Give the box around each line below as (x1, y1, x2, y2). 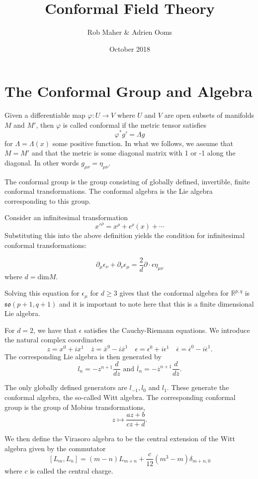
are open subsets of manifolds (164, 110, 255, 120)
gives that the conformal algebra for (119, 288, 229, 298)
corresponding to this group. (4, 195, 91, 206)
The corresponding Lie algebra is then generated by (4, 351, 162, 361)
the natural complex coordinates (4, 334, 103, 345)
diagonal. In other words (4, 157, 79, 167)
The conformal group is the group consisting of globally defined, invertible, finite (4, 176, 250, 186)
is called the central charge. (30, 465, 113, 476)
